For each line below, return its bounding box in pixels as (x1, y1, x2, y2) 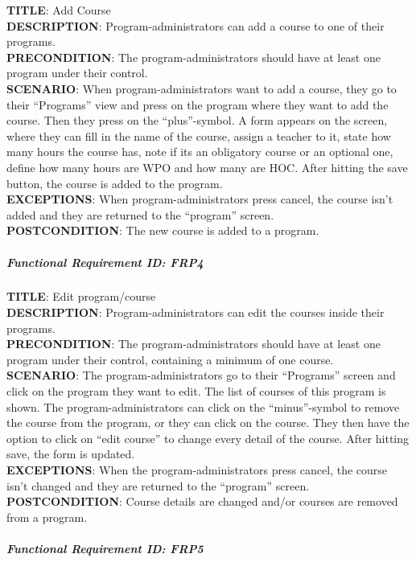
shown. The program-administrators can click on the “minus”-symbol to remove (6, 398, 400, 415)
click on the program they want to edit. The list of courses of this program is (6, 383, 386, 400)
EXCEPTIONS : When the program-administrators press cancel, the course (6, 461, 388, 478)
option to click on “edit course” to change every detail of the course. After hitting (6, 429, 410, 446)
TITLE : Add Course (6, 2, 111, 18)
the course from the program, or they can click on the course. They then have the (6, 414, 410, 431)
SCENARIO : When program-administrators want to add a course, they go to (6, 80, 397, 96)
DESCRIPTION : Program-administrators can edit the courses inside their (6, 304, 385, 321)
